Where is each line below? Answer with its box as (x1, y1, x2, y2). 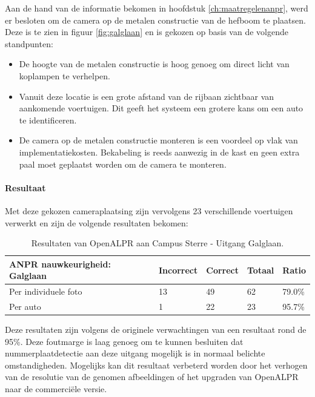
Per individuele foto (9, 285, 82, 298)
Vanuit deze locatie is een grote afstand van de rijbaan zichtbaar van (19, 90, 274, 102)
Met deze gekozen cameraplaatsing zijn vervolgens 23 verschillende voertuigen (5, 204, 293, 217)
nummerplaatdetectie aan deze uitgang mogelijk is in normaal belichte (5, 347, 265, 359)
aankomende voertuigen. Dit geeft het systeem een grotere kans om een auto (19, 102, 303, 114)
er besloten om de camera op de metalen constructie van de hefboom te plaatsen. (5, 13, 306, 26)
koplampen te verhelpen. (19, 69, 110, 82)
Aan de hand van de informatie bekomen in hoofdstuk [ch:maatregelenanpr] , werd (5, 2, 308, 14)
